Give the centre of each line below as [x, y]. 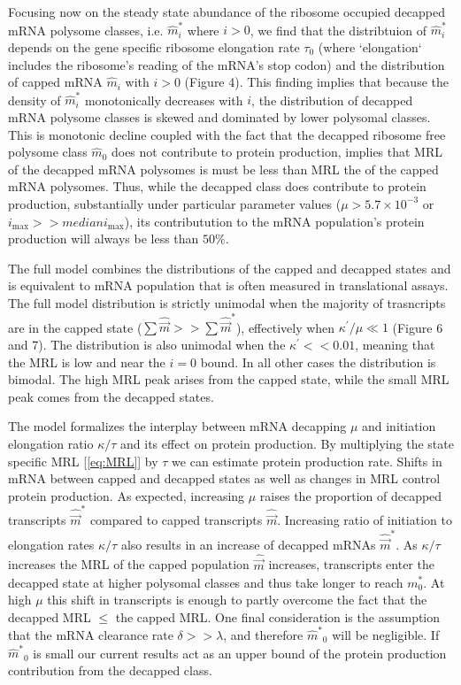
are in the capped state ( [75, 327]
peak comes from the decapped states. [111, 396]
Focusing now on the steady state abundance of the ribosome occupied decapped [227, 12]
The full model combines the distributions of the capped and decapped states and [230, 268]
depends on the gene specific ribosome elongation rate [154, 46]
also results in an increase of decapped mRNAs [248, 544]
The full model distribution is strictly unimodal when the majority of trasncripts [227, 302]
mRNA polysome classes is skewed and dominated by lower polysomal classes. [219, 117]
